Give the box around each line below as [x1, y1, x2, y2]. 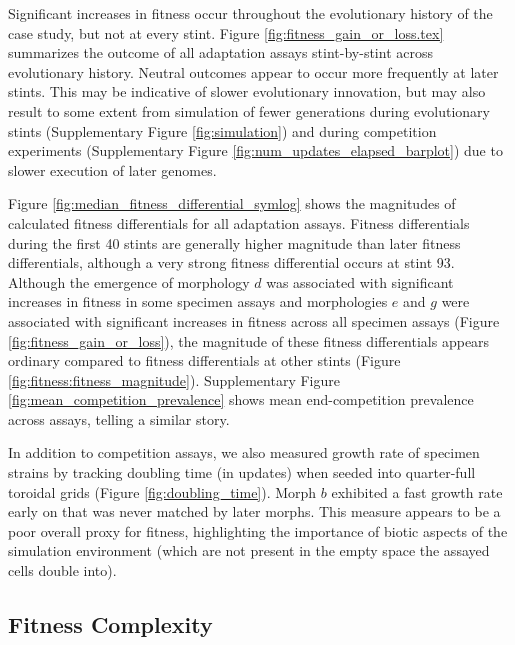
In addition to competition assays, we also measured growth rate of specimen [8, 442, 480, 463]
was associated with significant [266, 271, 454, 292]
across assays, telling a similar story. [8, 408, 230, 429]
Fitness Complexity [8, 609, 213, 640]
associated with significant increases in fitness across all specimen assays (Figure [8, 310, 500, 331]
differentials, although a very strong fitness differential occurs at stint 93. [8, 252, 455, 273]
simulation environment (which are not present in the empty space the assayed [8, 540, 490, 561]
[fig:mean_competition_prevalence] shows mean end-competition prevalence [8, 389, 474, 410]
